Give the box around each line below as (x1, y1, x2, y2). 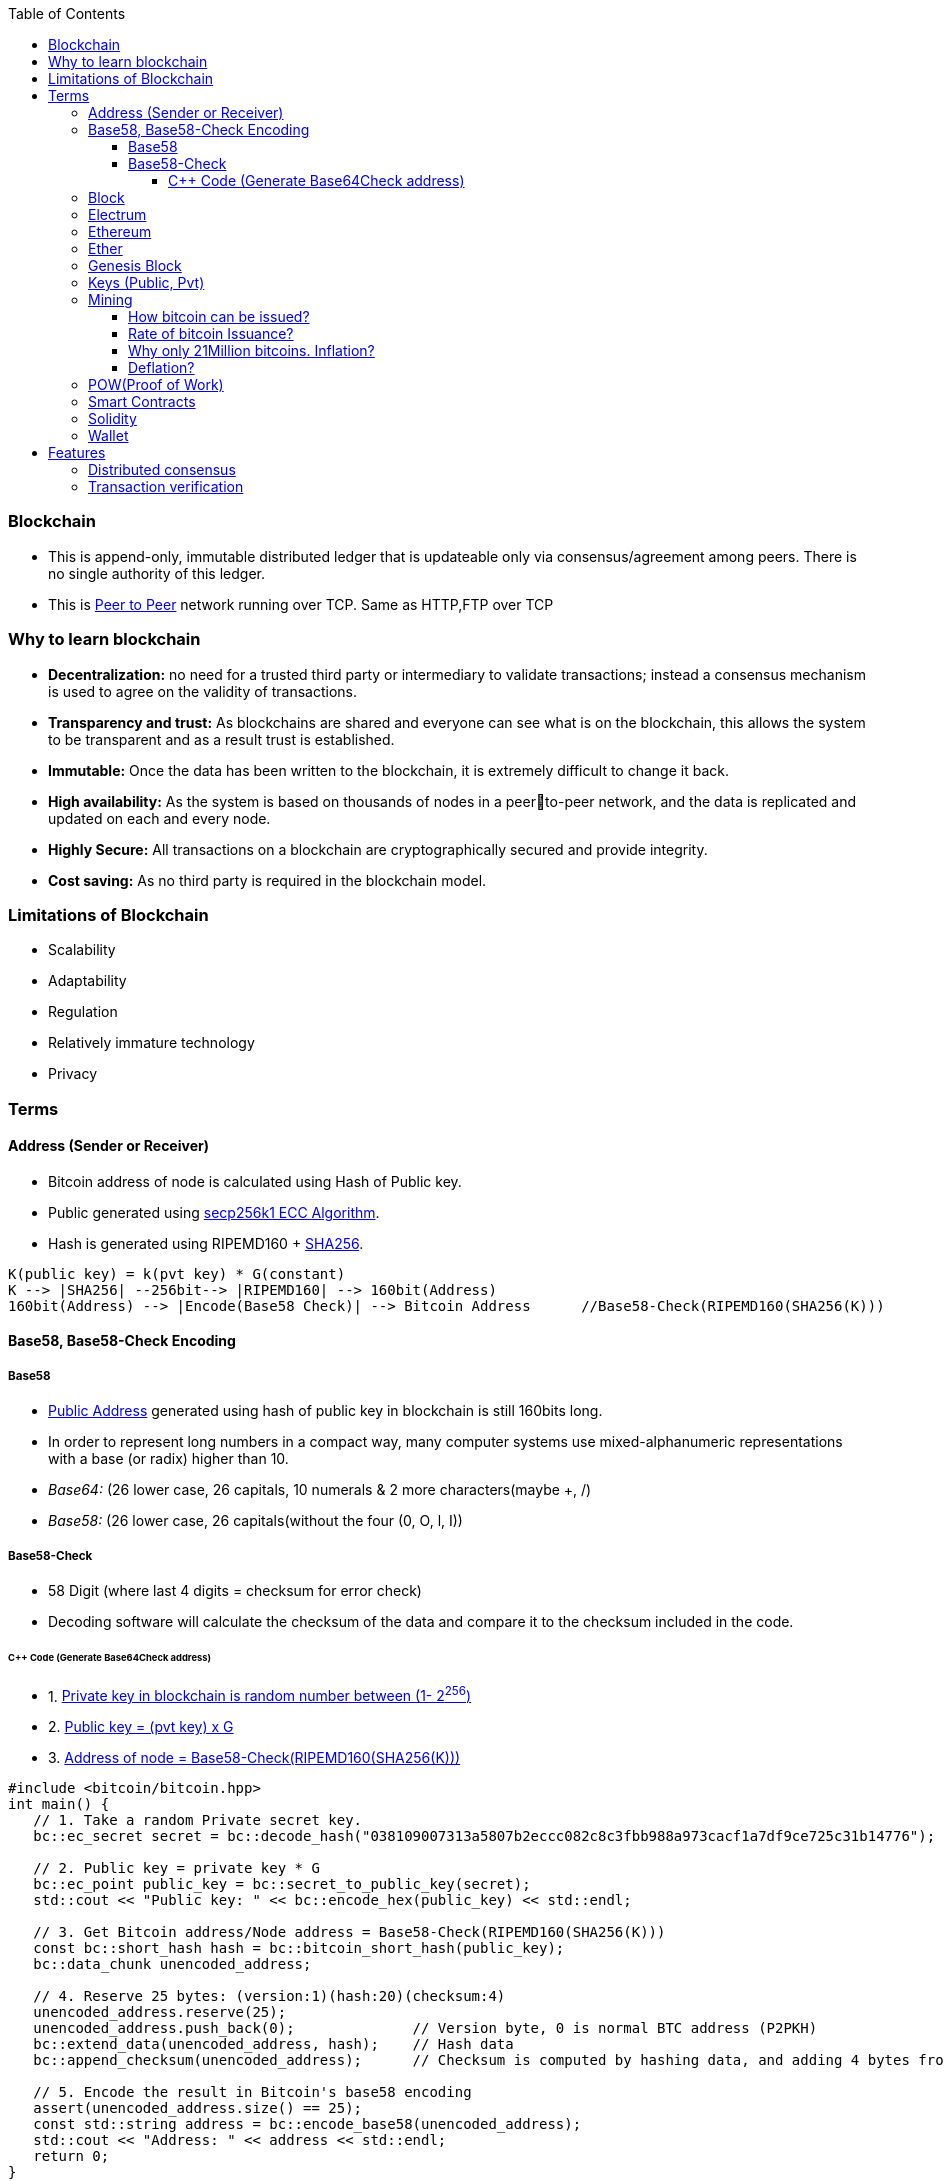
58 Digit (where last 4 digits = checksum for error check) (48, 1582, 422, 1600)
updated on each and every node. (48, 809, 271, 827)
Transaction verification (88, 478, 244, 495)
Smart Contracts (88, 393, 196, 410)
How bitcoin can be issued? (128, 308, 310, 325)
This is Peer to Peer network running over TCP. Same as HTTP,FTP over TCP (48, 595, 554, 613)
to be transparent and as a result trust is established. (48, 730, 395, 748)
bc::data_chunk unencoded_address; (33, 1956, 312, 1973)
